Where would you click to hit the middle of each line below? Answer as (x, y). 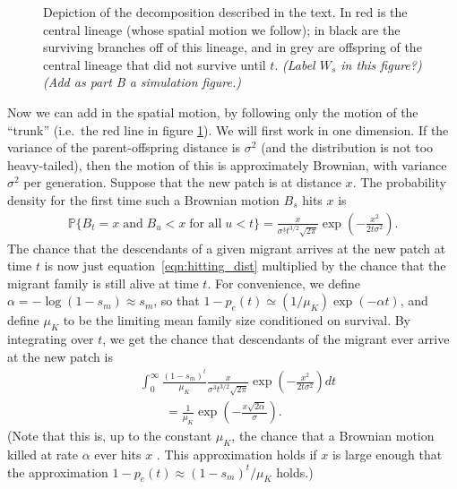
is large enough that (387, 455)
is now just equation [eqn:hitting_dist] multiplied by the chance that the (245, 266)
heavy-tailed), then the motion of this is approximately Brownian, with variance (227, 164)
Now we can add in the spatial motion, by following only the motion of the (213, 112)
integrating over (51, 339)
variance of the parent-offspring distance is (124, 147)
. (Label (295, 64)
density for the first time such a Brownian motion (143, 199)
